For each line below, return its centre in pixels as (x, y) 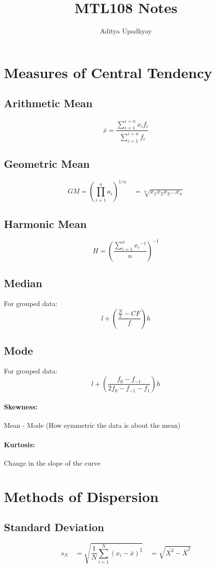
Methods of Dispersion (81, 496)
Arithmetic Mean (48, 103)
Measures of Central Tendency (108, 72)
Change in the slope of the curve (52, 463)
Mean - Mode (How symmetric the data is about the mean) (92, 425)
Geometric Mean (47, 163)
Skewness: (21, 407)
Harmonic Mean (45, 223)
